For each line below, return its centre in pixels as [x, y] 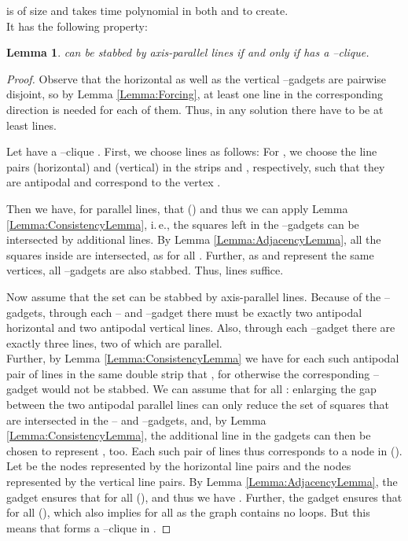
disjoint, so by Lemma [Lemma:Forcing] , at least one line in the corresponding [195, 94]
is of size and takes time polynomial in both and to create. [147, 10]
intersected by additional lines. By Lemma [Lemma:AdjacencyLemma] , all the [194, 239]
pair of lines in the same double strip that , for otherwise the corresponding [188, 373]
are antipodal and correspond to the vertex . [114, 182]
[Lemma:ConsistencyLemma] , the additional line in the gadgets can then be [189, 435]
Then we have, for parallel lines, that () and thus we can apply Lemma [177, 208]
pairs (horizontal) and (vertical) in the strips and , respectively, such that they [196, 166]
